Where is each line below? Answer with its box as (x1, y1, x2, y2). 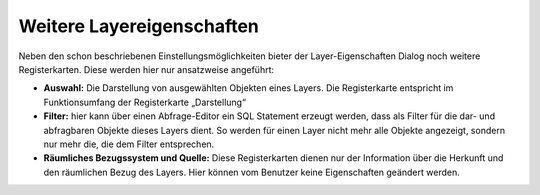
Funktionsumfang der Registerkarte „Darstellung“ (43, 96, 247, 108)
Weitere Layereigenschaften (18, 15, 260, 37)
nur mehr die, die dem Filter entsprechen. (43, 138, 215, 150)
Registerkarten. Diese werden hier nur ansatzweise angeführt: (18, 63, 275, 75)
